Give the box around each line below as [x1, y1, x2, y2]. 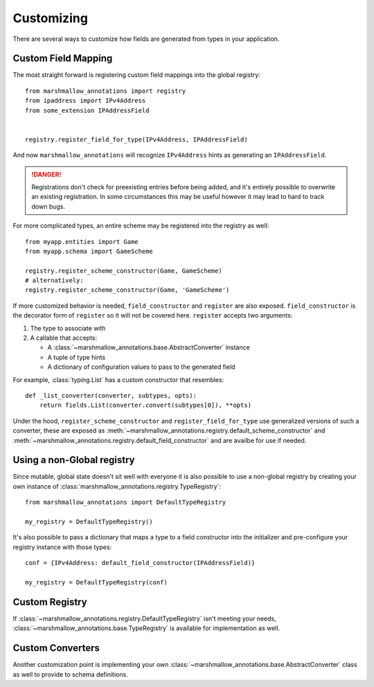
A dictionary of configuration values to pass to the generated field [47, 363, 235, 371]
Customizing [12, 10, 88, 26]
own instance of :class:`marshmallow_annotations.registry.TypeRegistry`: [12, 482, 222, 490]
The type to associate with [30, 324, 107, 332]
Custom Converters [12, 642, 100, 654]
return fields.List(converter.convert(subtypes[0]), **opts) [39, 401, 252, 409]
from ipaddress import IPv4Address [25, 97, 146, 105]
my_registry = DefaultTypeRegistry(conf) [25, 578, 168, 586]
